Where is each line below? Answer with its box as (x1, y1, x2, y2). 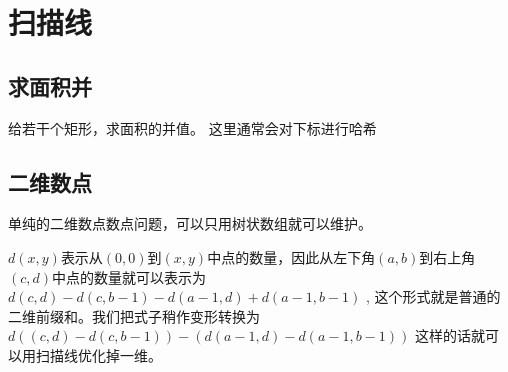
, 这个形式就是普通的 (366, 286, 501, 307)
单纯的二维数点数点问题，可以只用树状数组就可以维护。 (8, 213, 372, 234)
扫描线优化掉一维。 (35, 344, 162, 365)
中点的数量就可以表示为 (52, 266, 207, 287)
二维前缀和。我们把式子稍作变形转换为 (8, 305, 260, 326)
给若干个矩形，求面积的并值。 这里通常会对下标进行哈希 (8, 117, 377, 138)
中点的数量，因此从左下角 (207, 246, 376, 267)
